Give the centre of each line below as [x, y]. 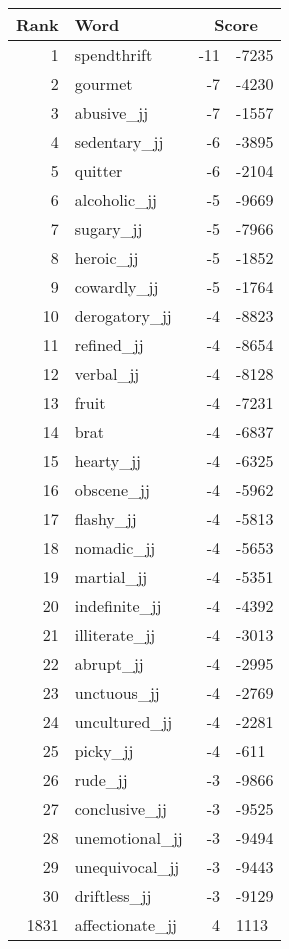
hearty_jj [107, 460]
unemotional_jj [128, 837]
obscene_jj [112, 489]
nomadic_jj [115, 547]
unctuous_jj [117, 692]
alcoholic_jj [115, 199]
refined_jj [109, 344]
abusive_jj [111, 112]
